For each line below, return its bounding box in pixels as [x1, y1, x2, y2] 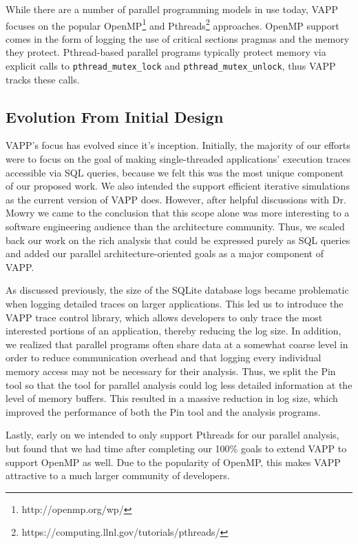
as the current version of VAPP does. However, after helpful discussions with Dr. [6, 192, 346, 206]
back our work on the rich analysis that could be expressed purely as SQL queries [6, 232, 350, 247]
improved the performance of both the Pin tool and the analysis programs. [6, 404, 321, 419]
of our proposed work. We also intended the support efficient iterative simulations [6, 179, 350, 193]
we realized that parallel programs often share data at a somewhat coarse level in [6, 336, 348, 351]
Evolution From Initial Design [6, 105, 224, 127]
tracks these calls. [6, 72, 80, 86]
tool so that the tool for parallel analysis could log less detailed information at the [6, 377, 352, 392]
